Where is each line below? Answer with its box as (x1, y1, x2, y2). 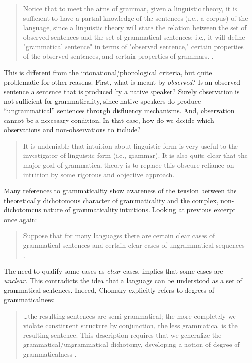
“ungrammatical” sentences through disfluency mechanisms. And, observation (4, 105, 235, 115)
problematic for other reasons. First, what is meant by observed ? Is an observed (4, 77, 241, 87)
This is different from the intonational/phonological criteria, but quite (4, 67, 212, 77)
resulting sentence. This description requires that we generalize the (23, 329, 222, 340)
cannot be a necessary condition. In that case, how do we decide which (4, 115, 214, 125)
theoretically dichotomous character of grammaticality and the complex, (4, 195, 218, 205)
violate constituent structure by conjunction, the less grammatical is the (23, 320, 238, 330)
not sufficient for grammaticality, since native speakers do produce (4, 96, 201, 106)
